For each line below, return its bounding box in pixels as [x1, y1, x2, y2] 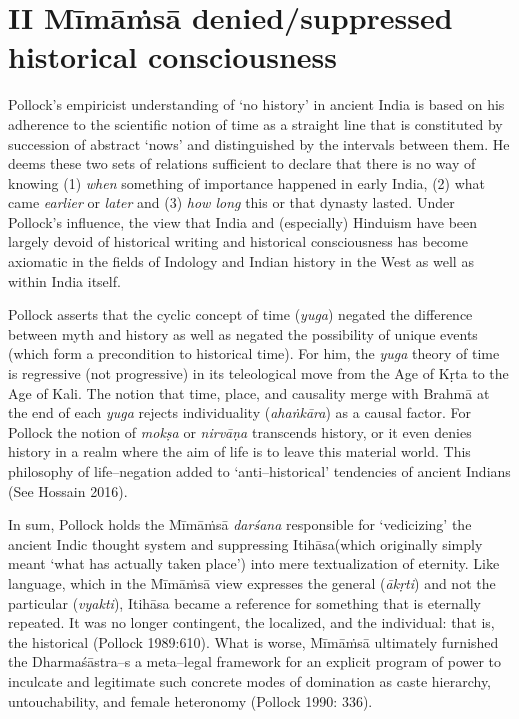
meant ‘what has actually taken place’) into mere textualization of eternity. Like [8, 553, 500, 574]
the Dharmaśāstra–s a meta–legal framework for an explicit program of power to [8, 651, 502, 672]
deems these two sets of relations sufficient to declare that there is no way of [8, 153, 476, 174]
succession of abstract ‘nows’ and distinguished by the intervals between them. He [8, 133, 510, 154]
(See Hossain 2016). [8, 480, 128, 501]
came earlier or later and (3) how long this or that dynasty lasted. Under [8, 192, 455, 213]
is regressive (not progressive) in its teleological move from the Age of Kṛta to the [8, 363, 509, 384]
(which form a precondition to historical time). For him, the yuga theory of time [8, 343, 500, 364]
